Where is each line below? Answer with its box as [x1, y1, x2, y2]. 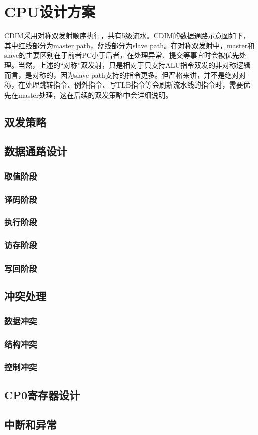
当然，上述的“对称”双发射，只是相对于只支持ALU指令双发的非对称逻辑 [18, 59, 250, 70]
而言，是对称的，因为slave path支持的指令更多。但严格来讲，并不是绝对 [4, 69, 239, 80]
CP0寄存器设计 [4, 387, 80, 402]
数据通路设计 [4, 143, 67, 159]
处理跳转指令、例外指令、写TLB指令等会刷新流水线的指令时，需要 [25, 79, 243, 90]
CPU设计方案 [4, 1, 96, 22]
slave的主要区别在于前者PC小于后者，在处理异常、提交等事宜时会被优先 [4, 50, 239, 60]
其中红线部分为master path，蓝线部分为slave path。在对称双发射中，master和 [4, 40, 255, 50]
